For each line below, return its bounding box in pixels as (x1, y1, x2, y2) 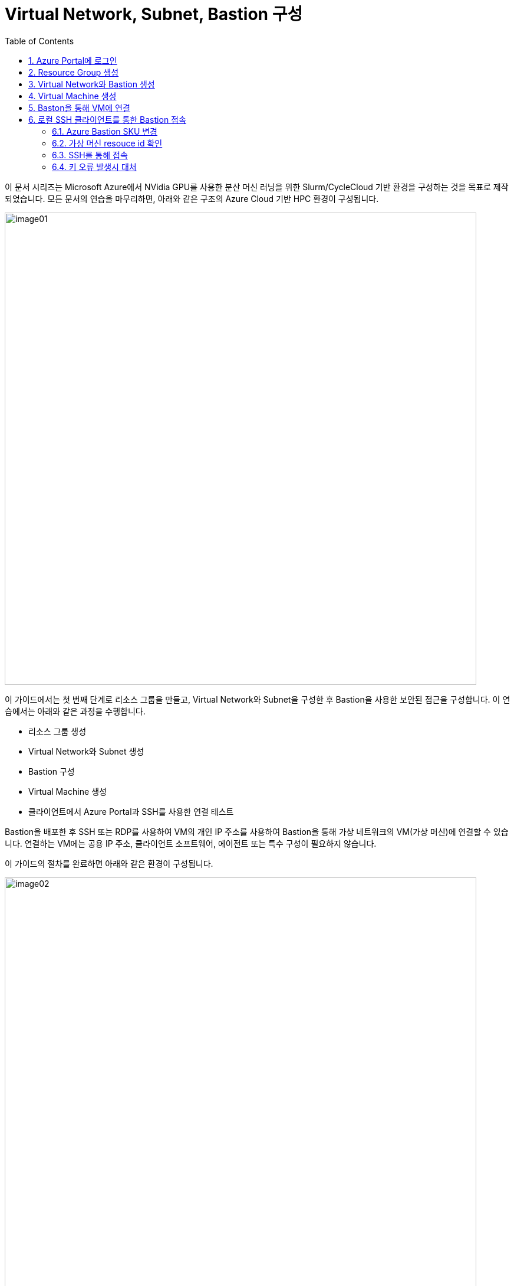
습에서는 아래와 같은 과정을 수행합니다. (5, 706, 146, 716)
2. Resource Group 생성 (28, 67, 119, 77)
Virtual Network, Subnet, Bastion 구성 (5, 4, 303, 24)
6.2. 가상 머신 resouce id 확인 (52, 138, 163, 148)
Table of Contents (5, 35, 74, 46)
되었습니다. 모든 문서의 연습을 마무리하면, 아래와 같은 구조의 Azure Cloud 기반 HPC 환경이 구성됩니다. (5, 193, 379, 204)
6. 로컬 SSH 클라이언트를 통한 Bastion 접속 (28, 114, 186, 125)
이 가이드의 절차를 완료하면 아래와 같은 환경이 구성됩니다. (5, 858, 213, 869)
